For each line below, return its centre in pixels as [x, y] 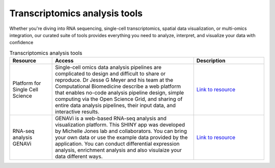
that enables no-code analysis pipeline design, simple [120, 93]
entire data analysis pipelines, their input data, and [115, 106]
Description [211, 61]
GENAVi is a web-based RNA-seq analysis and [111, 118]
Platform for [27, 83]
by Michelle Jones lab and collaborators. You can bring [121, 131]
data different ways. [79, 156]
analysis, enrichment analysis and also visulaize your [118, 150]
